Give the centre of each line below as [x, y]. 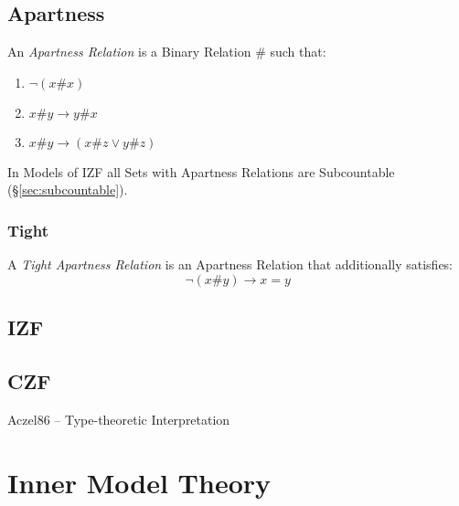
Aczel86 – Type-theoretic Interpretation [119, 419]
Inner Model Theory [139, 482]
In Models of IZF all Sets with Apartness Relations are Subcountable [201, 171]
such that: [298, 52]
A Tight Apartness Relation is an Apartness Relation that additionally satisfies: [230, 264]
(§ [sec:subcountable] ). [68, 190]
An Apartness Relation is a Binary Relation [129, 52]
